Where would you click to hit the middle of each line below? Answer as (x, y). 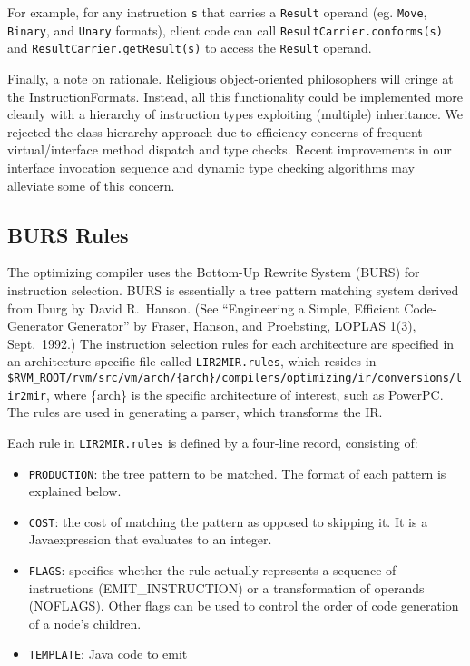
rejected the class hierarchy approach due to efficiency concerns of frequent (215, 131)
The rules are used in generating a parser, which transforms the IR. (195, 412)
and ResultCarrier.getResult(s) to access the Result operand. (190, 48)
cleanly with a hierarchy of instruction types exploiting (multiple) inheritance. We (235, 114)
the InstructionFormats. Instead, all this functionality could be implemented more (235, 96)
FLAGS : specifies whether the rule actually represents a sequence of (212, 570)
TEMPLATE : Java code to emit (108, 654)
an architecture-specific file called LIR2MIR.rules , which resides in (192, 361)
